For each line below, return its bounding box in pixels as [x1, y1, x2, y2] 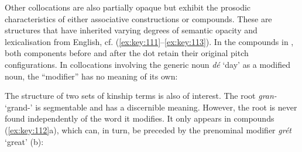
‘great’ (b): [5, 135, 44, 147]
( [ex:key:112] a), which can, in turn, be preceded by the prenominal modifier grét [5, 123, 292, 136]
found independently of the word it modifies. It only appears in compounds [5, 112, 274, 125]
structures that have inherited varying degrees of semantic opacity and [5, 24, 258, 36]
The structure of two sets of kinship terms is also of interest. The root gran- [5, 89, 277, 102]
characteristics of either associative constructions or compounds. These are [5, 12, 272, 25]
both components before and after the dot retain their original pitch [5, 47, 249, 59]
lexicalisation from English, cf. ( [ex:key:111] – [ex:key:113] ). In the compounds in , [5, 35, 294, 47]
